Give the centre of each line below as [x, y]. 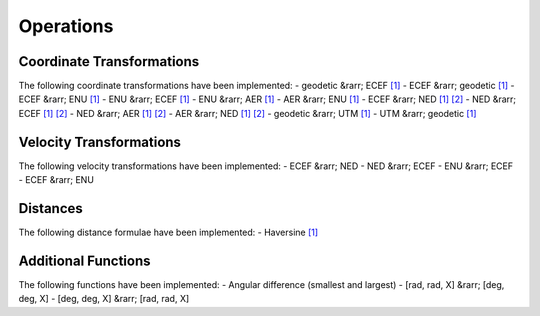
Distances [51, 208]
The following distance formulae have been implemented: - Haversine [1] [168, 232]
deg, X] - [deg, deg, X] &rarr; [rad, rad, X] [104, 299]
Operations [66, 26]
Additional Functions [84, 260]
